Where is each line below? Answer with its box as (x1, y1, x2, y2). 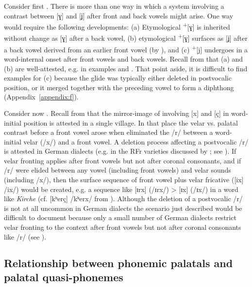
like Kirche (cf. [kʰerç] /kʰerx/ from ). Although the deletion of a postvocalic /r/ (4, 193, 243, 204)
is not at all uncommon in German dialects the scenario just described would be (4, 203, 242, 213)
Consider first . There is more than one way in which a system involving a (4, 1, 224, 11)
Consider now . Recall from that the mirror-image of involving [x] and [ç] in (4, 108, 229, 118)
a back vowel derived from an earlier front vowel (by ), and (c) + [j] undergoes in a (4, 43, 248, 54)
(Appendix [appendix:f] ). (4, 92, 79, 102)
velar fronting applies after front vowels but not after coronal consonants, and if (4, 155, 241, 165)
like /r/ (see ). (4, 231, 47, 241)
